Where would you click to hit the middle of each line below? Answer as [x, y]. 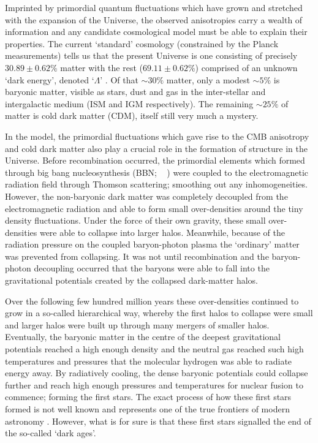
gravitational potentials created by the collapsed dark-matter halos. [132, 280]
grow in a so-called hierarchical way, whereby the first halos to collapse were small [159, 313]
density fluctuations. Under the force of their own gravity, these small [135, 220]
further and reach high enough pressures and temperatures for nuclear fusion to [154, 384]
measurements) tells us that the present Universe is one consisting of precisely [151, 55]
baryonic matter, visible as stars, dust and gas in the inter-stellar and [135, 92]
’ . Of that [119, 79]
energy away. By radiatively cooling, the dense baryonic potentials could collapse [157, 373]
